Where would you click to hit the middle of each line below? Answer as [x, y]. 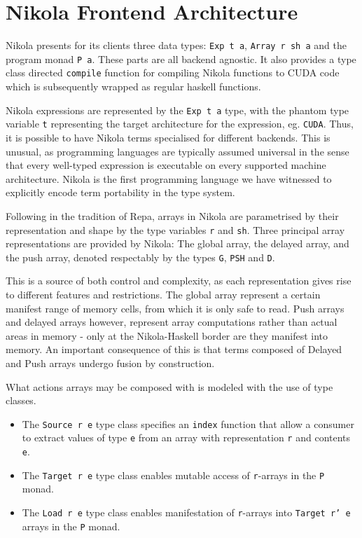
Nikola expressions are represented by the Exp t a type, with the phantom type [177, 110]
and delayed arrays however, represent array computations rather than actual [172, 322]
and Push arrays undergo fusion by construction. [110, 363]
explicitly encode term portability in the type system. [120, 192]
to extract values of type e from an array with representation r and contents [186, 437]
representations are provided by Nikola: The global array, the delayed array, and [177, 243]
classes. [21, 400]
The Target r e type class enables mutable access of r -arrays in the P [173, 475]
